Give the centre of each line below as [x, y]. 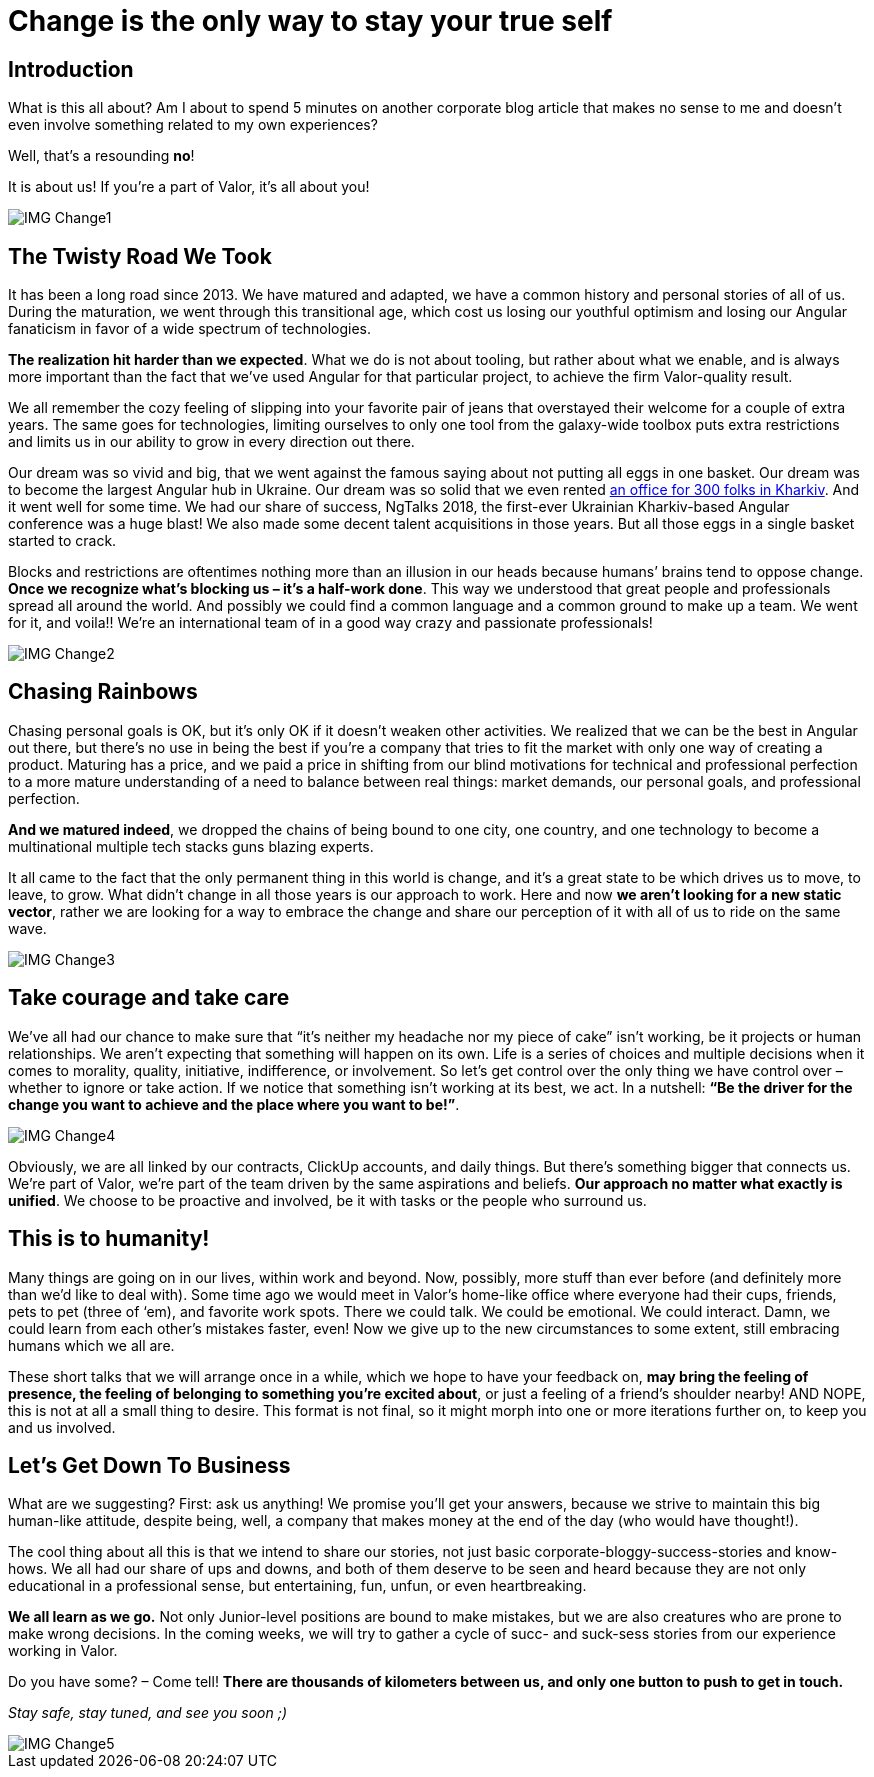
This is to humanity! [109, 1239]
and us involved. [62, 1427]
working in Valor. [63, 1651]
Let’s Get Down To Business [149, 1465]
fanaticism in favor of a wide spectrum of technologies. [190, 329]
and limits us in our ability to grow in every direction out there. [211, 442]
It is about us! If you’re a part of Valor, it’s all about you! [189, 187]
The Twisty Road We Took [140, 256]
